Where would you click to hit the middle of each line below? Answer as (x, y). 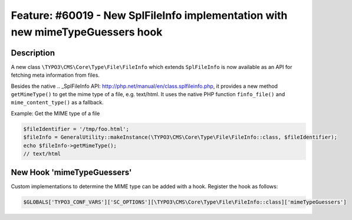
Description (33, 53)
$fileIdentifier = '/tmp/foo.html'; (76, 129)
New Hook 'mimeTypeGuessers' (71, 173)
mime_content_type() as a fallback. (57, 103)
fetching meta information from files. (55, 75)
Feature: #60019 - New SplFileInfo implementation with (149, 15)
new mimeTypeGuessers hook (87, 32)
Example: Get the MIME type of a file (55, 113)
